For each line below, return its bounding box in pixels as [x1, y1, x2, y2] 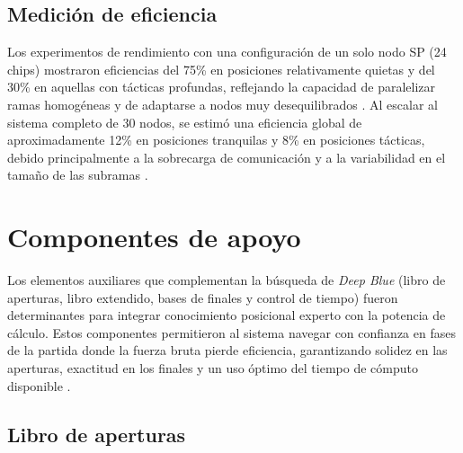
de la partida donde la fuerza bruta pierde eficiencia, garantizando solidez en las [7, 341, 448, 360]
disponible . [7, 376, 71, 395]
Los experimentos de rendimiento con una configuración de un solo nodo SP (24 [7, 42, 447, 61]
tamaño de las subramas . [7, 165, 148, 184]
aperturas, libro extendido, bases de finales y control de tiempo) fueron [7, 288, 398, 306]
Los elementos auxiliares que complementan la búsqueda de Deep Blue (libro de [7, 271, 446, 289]
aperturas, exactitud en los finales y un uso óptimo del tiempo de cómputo [7, 359, 418, 377]
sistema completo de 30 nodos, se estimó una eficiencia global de [7, 112, 362, 131]
